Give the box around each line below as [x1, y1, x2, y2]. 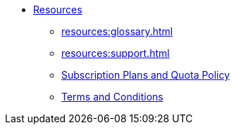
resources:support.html [61, 47, 170, 59]
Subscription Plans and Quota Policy [61, 69, 230, 81]
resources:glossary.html [61, 25, 173, 37]
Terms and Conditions [61, 91, 163, 103]
